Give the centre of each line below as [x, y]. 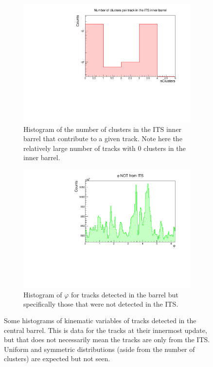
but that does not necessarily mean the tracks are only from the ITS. [107, 339]
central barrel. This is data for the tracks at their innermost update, [106, 330]
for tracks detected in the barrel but [124, 294]
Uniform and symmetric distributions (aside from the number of [99, 349]
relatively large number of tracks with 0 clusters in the [105, 148]
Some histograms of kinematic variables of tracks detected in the [100, 320]
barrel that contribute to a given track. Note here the [103, 138]
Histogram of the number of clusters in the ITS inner [103, 129]
